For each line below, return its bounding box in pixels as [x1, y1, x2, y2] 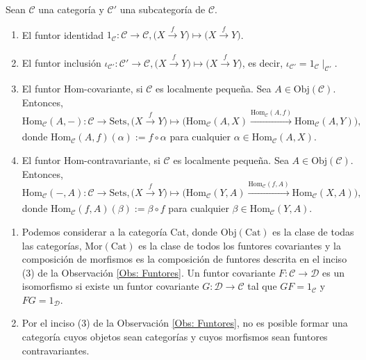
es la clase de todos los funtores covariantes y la [138, 238, 341, 252]
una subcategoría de [119, 2, 206, 16]
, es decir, [242, 55, 283, 69]
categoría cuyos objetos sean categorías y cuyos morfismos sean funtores [22, 329, 328, 344]
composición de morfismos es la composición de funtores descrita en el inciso [22, 252, 347, 266]
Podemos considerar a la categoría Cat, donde [22, 224, 218, 238]
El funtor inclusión [22, 55, 101, 69]
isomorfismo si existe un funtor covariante [22, 279, 199, 293]
